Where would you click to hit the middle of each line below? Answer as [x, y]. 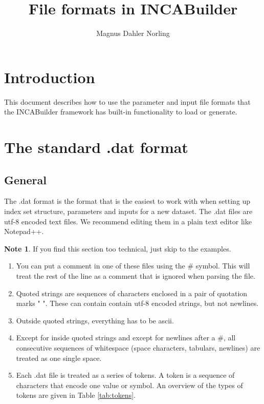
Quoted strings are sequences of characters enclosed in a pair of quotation [132, 293]
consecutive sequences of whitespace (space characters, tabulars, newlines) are [138, 347]
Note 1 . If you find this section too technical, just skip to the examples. [118, 248]
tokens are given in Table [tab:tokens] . [76, 395]
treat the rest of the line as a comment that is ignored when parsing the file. [136, 275]
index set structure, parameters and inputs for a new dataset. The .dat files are [128, 211]
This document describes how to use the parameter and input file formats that [127, 101]
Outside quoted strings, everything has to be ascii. [95, 320]
